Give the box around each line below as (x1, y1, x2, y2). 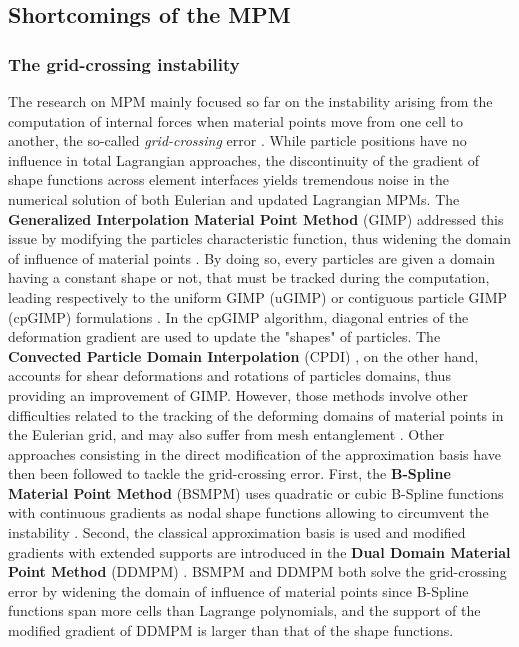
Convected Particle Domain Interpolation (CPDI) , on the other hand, (8, 345, 479, 366)
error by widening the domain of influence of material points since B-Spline (8, 580, 469, 601)
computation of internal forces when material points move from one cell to (8, 110, 463, 131)
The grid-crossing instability (8, 51, 240, 76)
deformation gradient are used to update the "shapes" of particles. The (8, 326, 441, 347)
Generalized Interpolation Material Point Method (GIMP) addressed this (8, 208, 504, 229)
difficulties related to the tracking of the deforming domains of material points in (8, 404, 504, 425)
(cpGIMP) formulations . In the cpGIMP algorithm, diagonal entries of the (8, 306, 469, 327)
